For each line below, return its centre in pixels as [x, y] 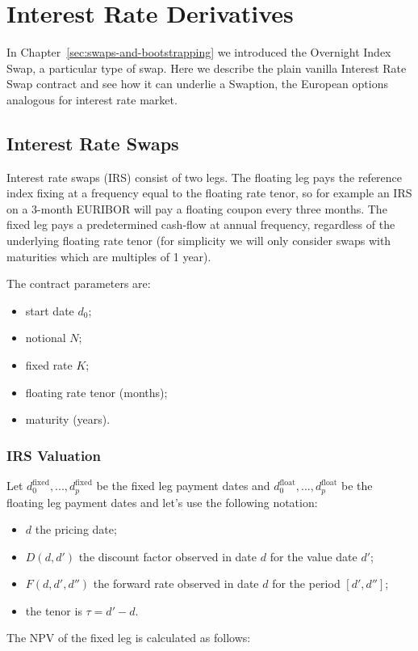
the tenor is [54, 610]
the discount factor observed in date [168, 556]
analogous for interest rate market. [92, 99]
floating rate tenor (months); [96, 392]
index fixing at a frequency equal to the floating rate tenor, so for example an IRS [209, 193]
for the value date [313, 556]
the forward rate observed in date [176, 583]
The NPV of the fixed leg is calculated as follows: [129, 638]
